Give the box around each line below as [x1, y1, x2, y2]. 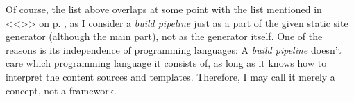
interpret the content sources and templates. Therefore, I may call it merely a [6, 69, 335, 83]
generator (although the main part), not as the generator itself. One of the [6, 29, 323, 43]
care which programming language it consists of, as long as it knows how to [6, 56, 327, 70]
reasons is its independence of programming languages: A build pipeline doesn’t [6, 42, 342, 57]
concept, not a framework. [6, 83, 117, 97]
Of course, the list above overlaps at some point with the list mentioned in [6, 2, 322, 16]
